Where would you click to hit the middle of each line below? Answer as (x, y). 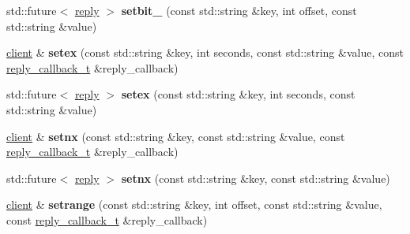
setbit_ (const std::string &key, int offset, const (239, 10)
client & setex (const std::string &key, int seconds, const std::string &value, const (205, 52)
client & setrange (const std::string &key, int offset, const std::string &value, (194, 204)
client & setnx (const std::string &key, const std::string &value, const (176, 136)
